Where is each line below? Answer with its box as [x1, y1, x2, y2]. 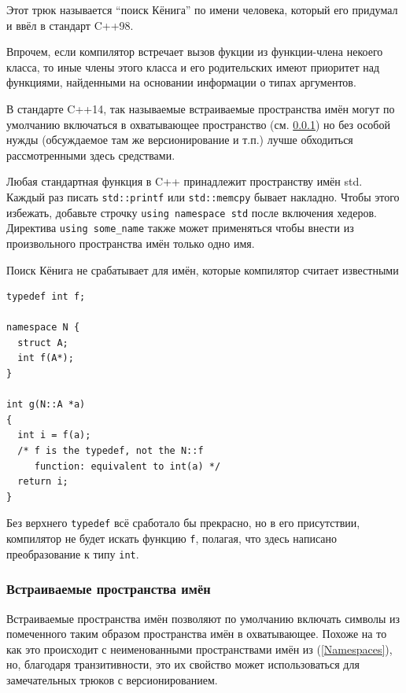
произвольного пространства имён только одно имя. [6, 234, 255, 251]
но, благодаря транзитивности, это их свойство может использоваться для [6, 656, 360, 673]
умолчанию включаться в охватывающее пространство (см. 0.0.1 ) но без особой [6, 116, 390, 132]
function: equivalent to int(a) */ [34, 460, 221, 472]
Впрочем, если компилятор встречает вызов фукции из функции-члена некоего [6, 43, 383, 60]
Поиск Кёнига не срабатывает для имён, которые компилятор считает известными [6, 261, 399, 278]
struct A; [17, 337, 68, 348]
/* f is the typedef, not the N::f [17, 445, 204, 457]
